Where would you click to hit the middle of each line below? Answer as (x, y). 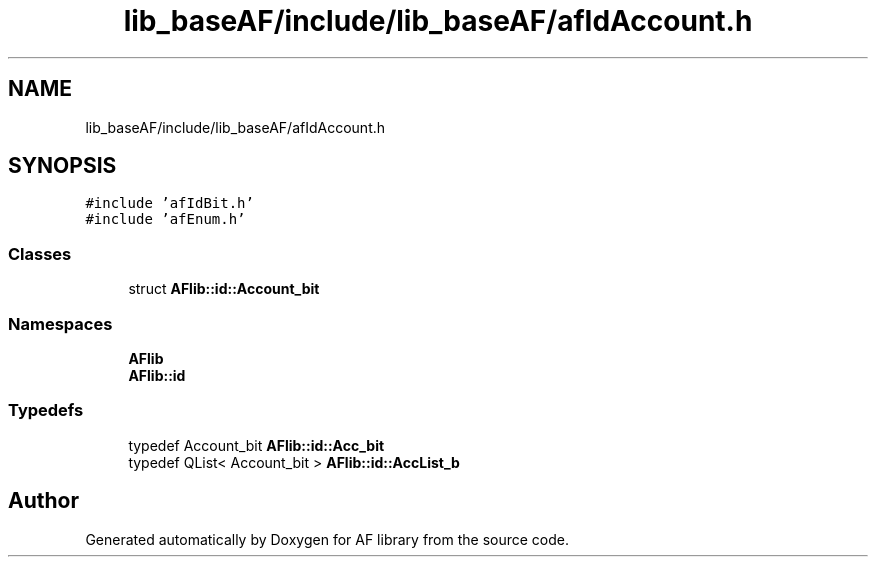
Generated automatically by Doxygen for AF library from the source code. (327, 539)
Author (43, 501)
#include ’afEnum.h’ (165, 219)
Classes (40, 253)
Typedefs (46, 410)
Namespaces (60, 323)
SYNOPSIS (62, 166)
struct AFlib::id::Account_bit (224, 289)
